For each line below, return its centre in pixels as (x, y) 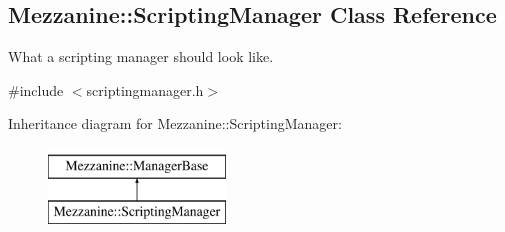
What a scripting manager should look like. (141, 56)
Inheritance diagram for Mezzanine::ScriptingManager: (175, 123)
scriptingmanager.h (145, 89)
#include (36, 89)
